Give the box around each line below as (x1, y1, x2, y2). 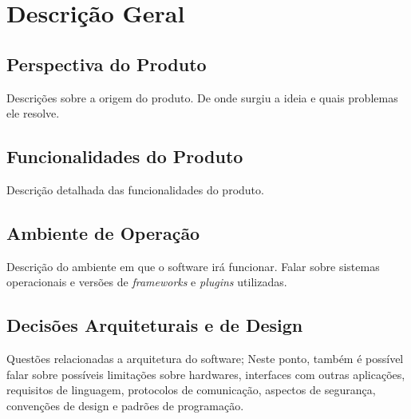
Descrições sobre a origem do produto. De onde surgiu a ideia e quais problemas (6, 89, 398, 106)
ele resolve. (6, 105, 60, 122)
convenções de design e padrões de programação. (6, 397, 244, 413)
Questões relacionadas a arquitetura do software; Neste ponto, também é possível (6, 350, 404, 367)
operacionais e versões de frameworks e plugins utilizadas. (6, 273, 287, 290)
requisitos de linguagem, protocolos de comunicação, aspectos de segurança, (6, 381, 376, 398)
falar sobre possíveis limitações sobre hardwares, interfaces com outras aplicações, (6, 365, 405, 382)
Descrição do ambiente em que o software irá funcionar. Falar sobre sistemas (6, 257, 380, 274)
